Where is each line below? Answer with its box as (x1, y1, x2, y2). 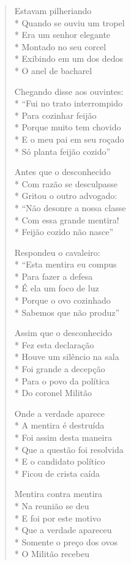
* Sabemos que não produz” (14, 305, 120, 318)
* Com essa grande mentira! (14, 213, 119, 226)
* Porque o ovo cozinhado (14, 294, 111, 307)
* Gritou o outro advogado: (14, 189, 118, 202)
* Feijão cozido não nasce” (14, 225, 114, 238)
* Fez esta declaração (14, 338, 94, 351)
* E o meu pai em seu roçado (14, 132, 124, 145)
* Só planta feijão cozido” (14, 144, 111, 157)
